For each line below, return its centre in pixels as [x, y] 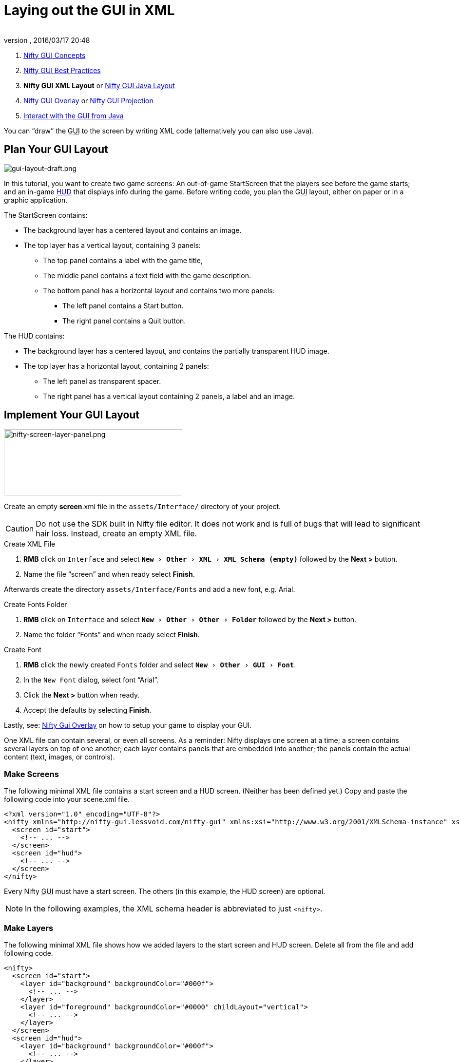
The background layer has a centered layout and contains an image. [133, 230]
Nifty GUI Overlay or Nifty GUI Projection [88, 100]
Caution [20, 529]
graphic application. [36, 200]
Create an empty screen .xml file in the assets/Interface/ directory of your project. [143, 507]
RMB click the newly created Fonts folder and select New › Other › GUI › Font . [160, 665]
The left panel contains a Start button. [123, 305]
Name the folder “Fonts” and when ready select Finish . [112, 635]
